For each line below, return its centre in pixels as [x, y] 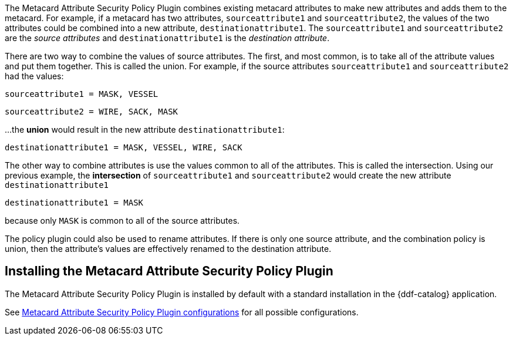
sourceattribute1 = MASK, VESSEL [82, 94]
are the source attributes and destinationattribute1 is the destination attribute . [167, 38]
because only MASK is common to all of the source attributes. [122, 221]
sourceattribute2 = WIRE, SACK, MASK [92, 112]
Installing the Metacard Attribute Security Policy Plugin [169, 271]
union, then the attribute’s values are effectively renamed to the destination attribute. [168, 249]
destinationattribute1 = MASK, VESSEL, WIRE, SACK [124, 147]
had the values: [34, 76]
